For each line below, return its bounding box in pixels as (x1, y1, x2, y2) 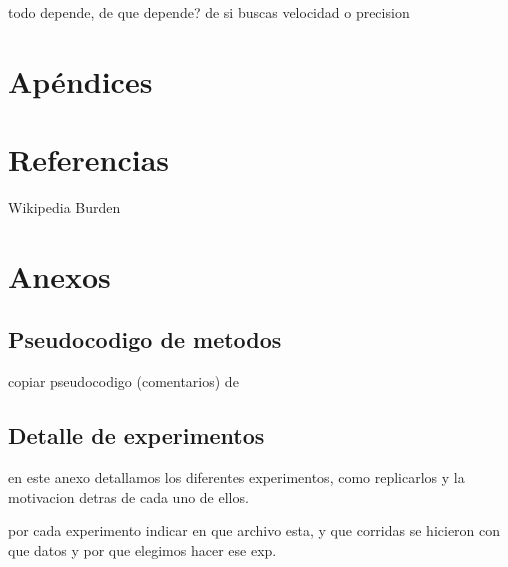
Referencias (8, 139, 170, 180)
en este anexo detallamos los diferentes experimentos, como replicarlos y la (8, 467, 465, 488)
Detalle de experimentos (8, 420, 265, 451)
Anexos (8, 255, 111, 296)
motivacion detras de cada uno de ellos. (8, 486, 249, 507)
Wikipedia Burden (8, 197, 121, 218)
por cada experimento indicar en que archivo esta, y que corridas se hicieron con (8, 520, 501, 541)
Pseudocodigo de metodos (8, 324, 282, 355)
